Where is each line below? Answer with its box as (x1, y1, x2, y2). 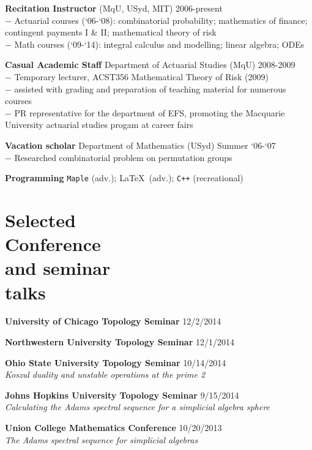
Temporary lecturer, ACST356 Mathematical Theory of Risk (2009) (14, 70, 269, 83)
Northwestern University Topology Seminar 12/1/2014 (5, 336, 234, 348)
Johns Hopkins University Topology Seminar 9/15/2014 (5, 388, 239, 401)
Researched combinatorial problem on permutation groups (14, 151, 232, 163)
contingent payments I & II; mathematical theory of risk (5, 26, 217, 39)
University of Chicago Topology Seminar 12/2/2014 (5, 315, 221, 328)
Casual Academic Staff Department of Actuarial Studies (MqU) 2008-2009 (5, 58, 295, 71)
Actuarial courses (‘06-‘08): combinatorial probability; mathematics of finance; (14, 13, 308, 26)
